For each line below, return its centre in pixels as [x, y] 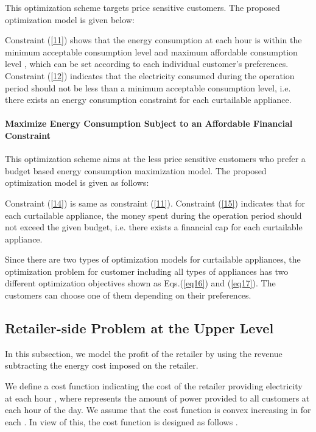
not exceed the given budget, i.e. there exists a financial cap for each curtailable [154, 227]
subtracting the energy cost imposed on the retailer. [102, 365]
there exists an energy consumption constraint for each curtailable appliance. [148, 100]
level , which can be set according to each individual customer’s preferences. [147, 64]
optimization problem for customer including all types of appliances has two [147, 271]
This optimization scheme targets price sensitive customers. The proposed [142, 7]
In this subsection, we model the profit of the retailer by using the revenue [144, 353]
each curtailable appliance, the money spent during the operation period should [153, 215]
